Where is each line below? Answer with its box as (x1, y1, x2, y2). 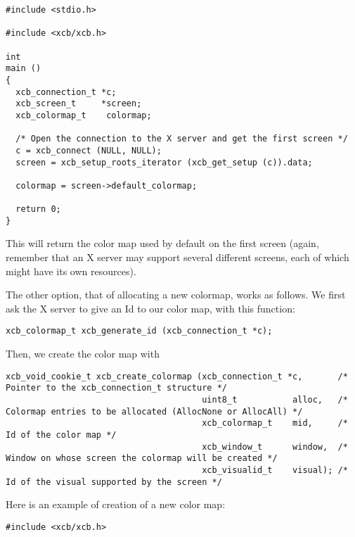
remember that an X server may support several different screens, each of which (6, 250, 349, 265)
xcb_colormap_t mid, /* (202, 418, 348, 429)
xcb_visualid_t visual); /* (202, 465, 348, 475)
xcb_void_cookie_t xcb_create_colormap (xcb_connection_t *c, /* (6, 371, 348, 381)
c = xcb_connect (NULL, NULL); (15, 145, 162, 156)
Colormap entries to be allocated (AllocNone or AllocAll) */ (6, 406, 303, 417)
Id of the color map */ (6, 429, 117, 440)
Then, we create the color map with (6, 346, 160, 361)
